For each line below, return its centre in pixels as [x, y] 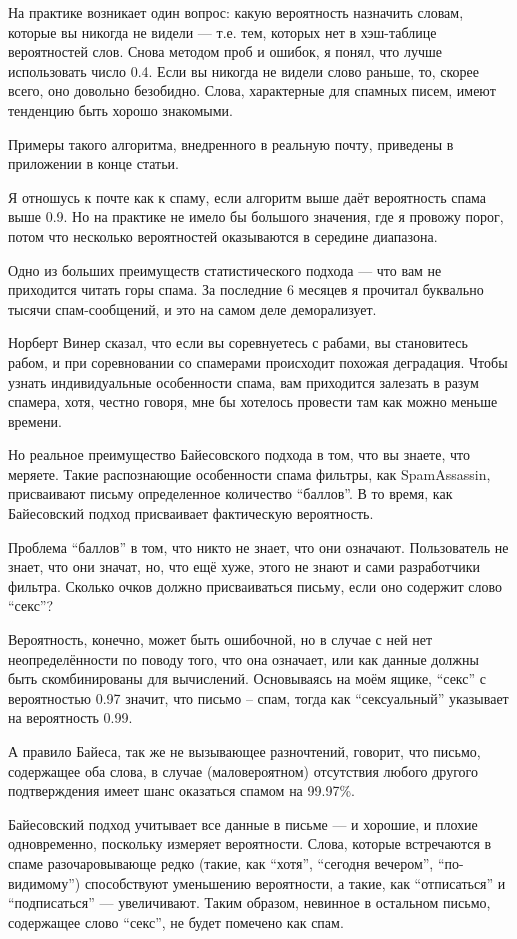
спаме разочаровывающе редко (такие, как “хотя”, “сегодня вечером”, [221, 862]
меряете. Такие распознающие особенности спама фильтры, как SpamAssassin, [249, 473]
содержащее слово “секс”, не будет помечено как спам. [176, 921]
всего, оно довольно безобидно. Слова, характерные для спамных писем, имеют [252, 90]
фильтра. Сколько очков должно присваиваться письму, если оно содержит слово [255, 585]
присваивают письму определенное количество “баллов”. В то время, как [230, 493]
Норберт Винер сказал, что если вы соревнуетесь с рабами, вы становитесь [238, 342]
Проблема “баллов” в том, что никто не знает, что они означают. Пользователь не [258, 546]
